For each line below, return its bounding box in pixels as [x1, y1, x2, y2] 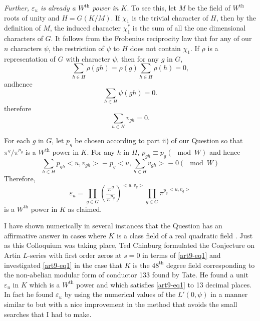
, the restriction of [48, 43, 104, 53]
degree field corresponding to [166, 259, 255, 270]
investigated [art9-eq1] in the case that [4, 259, 122, 270]
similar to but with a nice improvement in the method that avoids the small [4, 299, 237, 309]
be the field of [187, 3, 230, 13]
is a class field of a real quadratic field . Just [116, 230, 253, 240]
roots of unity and [4, 12, 60, 23]
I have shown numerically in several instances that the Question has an [4, 220, 222, 231]
